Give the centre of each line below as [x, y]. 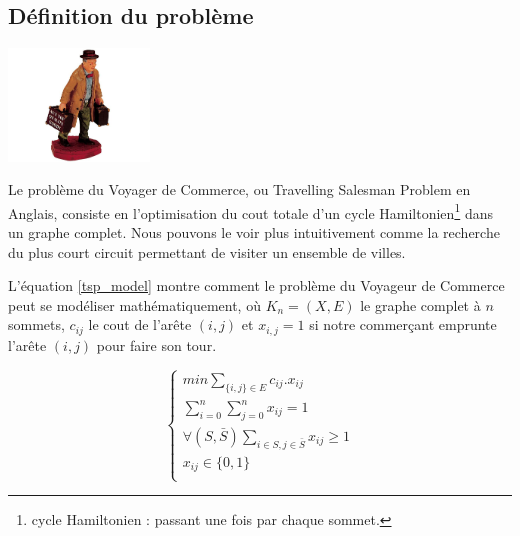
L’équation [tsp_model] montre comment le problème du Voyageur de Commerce [256, 285]
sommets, [36, 324]
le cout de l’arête [140, 324]
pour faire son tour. [156, 344]
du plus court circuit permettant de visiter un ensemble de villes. [207, 251]
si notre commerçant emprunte [403, 324]
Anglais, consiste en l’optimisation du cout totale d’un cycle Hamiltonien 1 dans [250, 211]
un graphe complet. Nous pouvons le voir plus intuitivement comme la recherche [254, 232]
